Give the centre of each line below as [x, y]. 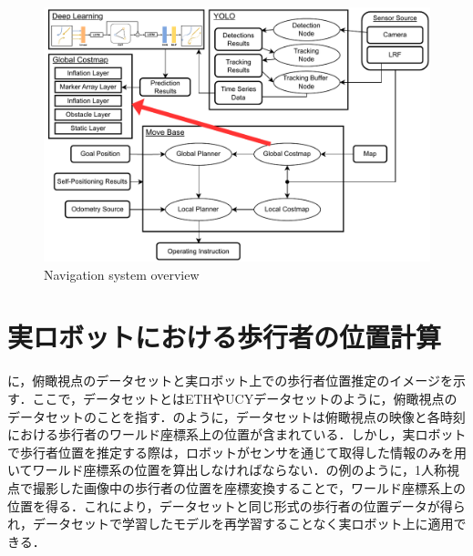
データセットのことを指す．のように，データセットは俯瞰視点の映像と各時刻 [236, 416]
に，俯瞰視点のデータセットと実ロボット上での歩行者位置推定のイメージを [231, 381]
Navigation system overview [122, 274]
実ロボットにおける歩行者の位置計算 [225, 337]
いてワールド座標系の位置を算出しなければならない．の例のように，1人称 [227, 470]
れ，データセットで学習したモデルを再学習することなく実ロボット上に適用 [231, 524]
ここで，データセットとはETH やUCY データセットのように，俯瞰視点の [245, 398]
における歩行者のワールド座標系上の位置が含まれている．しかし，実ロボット [237, 434]
